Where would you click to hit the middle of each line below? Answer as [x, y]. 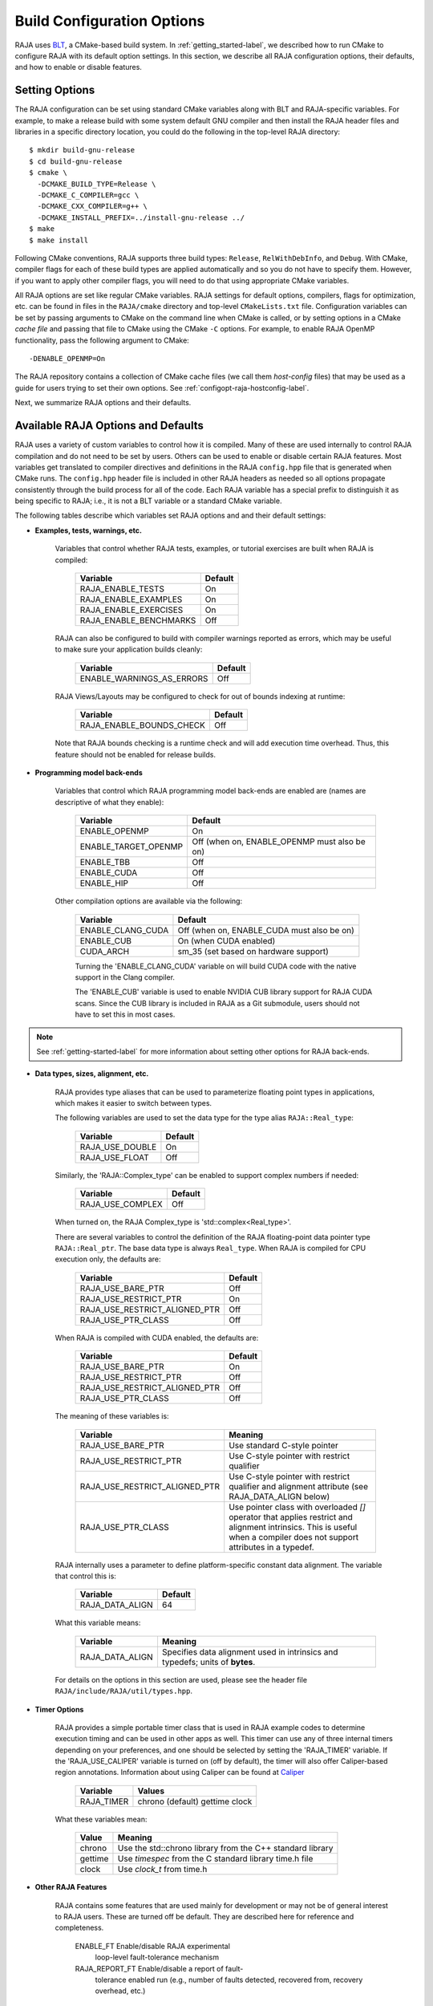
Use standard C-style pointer [283, 1445]
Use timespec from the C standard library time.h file [215, 1859]
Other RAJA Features [71, 1887]
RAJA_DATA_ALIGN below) [279, 1496]
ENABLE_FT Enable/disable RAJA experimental [152, 1946]
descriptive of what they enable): [109, 802]
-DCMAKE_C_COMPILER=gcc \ [88, 195]
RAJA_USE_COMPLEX [121, 1204]
